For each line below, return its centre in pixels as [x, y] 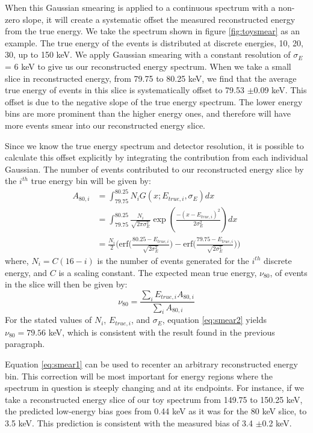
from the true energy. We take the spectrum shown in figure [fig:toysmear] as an [153, 31]
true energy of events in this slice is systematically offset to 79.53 [125, 90]
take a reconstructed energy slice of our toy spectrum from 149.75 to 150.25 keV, [154, 399]
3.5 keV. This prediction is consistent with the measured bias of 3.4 [129, 422]
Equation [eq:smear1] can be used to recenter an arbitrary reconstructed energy [151, 364]
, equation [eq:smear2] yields [215, 320]
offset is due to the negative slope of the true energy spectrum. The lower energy [154, 101]
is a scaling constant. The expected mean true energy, [158, 272]
